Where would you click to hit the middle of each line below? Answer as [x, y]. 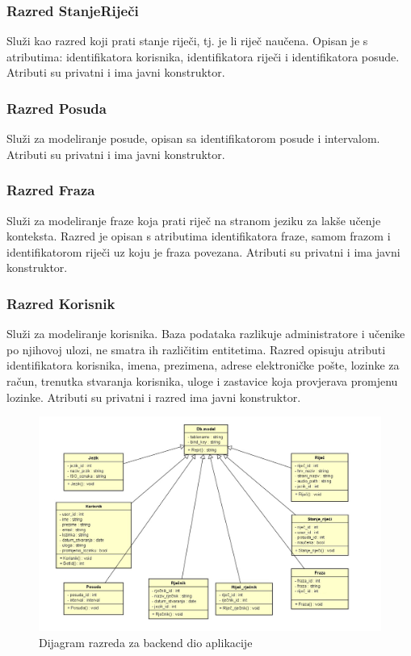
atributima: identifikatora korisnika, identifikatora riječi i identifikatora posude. [203, 56]
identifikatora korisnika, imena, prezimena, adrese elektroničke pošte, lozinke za [203, 365]
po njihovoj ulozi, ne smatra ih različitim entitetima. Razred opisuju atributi [196, 349]
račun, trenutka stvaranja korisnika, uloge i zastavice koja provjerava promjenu [202, 381]
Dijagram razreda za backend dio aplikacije [146, 643]
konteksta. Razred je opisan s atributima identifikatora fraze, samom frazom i [199, 236]
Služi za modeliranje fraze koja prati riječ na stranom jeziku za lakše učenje [194, 220]
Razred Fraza [51, 190]
